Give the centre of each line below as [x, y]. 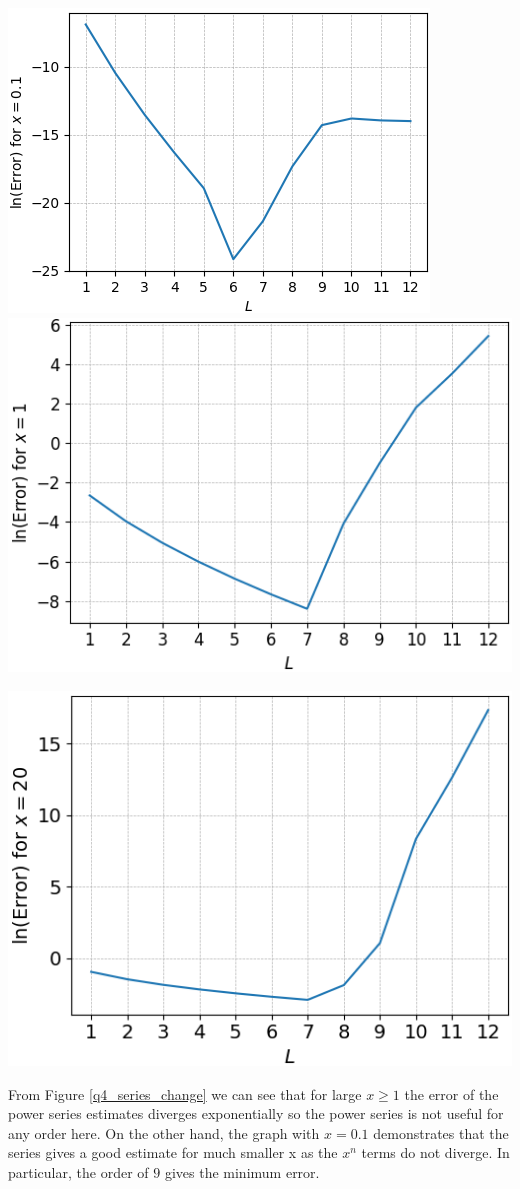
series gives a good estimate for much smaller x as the [173, 1152]
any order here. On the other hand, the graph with [164, 1132]
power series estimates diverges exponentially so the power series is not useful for [256, 1113]
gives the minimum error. [242, 1172]
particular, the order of [78, 1172]
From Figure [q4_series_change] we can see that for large [185, 1093]
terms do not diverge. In [435, 1152]
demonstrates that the [441, 1132]
